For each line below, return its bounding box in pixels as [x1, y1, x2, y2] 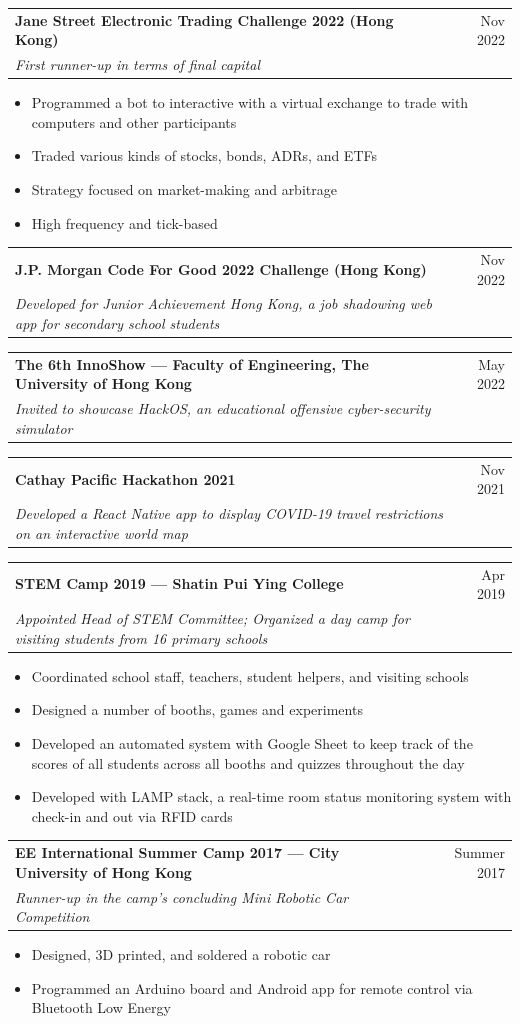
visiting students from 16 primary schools [15, 627, 268, 648]
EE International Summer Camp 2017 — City [15, 842, 340, 863]
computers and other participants [31, 111, 237, 132]
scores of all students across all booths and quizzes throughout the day [31, 752, 465, 773]
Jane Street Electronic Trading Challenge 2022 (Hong [15, 9, 394, 30]
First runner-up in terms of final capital [15, 54, 260, 75]
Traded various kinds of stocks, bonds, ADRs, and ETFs [31, 145, 377, 166]
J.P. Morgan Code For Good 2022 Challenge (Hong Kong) [15, 258, 427, 279]
